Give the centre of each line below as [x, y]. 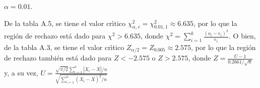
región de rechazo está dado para [55, 36]
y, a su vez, [21, 72]
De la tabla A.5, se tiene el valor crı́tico [65, 23]
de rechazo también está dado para [58, 58]
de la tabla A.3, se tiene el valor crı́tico [64, 47]
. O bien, [242, 36]
